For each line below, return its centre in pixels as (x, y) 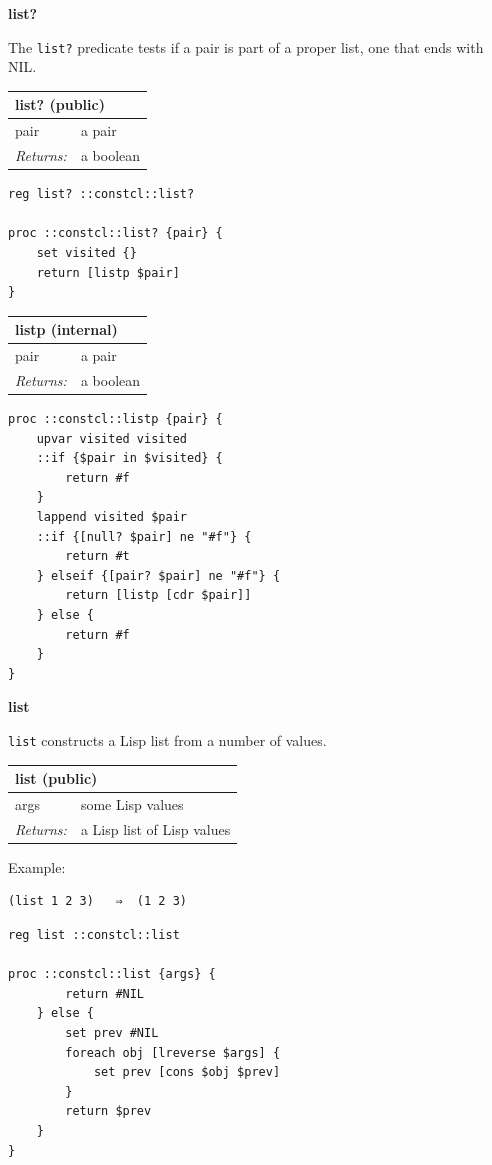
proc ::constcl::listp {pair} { (115, 418)
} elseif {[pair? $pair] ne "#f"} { (158, 575)
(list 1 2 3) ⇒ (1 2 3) (97, 901)
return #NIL (105, 993)
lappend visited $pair (111, 516)
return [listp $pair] (108, 272)
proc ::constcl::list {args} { (112, 974)
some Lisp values (132, 803)
